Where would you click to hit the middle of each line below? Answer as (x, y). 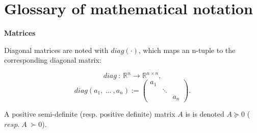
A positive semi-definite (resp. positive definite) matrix (90, 114)
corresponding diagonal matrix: (53, 60)
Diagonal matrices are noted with (56, 50)
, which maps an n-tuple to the (187, 50)
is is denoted (205, 114)
